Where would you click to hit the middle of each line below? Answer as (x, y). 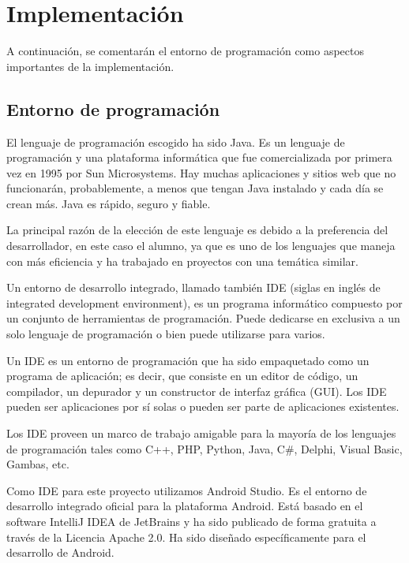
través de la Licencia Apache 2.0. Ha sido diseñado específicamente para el (186, 537)
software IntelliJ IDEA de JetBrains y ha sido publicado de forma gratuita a (191, 521)
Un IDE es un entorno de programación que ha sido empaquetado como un (188, 360)
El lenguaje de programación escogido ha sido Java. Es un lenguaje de (176, 142)
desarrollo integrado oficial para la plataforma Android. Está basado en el (185, 506)
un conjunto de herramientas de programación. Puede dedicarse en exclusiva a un (203, 318)
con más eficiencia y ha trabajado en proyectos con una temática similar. (182, 261)
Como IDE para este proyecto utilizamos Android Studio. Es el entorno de (187, 490)
